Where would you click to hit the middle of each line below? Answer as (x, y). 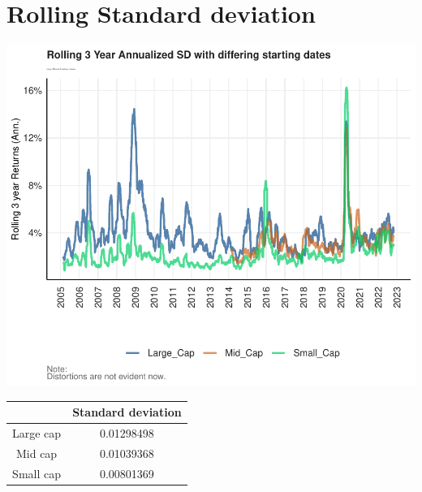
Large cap (37, 433)
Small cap (37, 473)
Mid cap (37, 453)
